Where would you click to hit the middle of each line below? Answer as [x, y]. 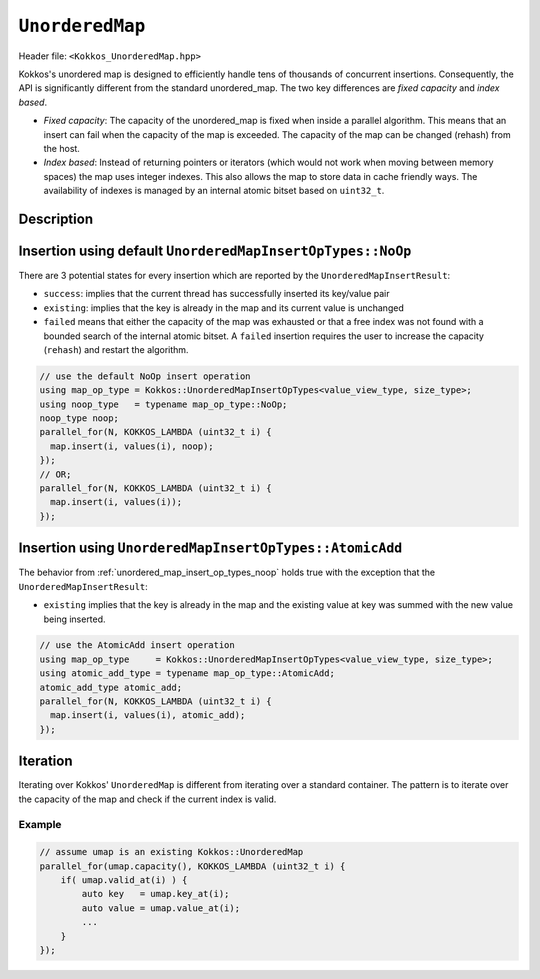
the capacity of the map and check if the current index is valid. [147, 799]
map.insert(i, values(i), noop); [132, 446]
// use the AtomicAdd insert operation [137, 645]
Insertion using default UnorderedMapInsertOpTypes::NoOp [215, 250]
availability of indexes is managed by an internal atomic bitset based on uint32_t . [214, 191]
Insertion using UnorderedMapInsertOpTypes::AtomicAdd [210, 548]
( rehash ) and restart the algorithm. [116, 349]
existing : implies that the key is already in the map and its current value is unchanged [223, 307]
